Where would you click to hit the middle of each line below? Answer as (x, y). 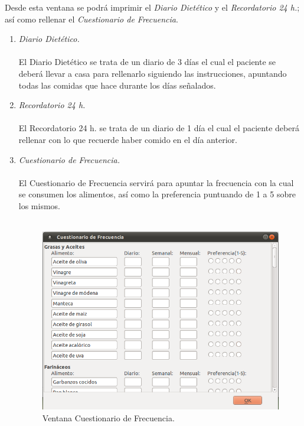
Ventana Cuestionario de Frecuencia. (108, 418)
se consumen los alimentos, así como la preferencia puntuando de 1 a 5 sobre (157, 194)
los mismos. (40, 205)
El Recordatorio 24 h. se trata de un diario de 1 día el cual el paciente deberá (159, 128)
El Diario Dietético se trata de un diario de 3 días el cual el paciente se (147, 62)
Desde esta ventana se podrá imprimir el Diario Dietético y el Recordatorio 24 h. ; (152, 7)
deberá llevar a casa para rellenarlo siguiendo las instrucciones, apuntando (153, 73)
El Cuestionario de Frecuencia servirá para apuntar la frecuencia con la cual (156, 182)
